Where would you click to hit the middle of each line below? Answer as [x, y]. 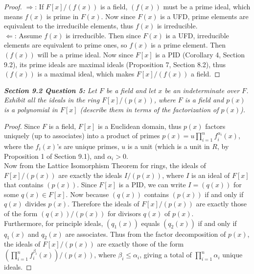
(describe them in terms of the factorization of [149, 109]
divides [35, 204]
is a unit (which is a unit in [169, 146]
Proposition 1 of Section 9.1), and [55, 156]
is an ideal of [211, 175]
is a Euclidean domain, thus [140, 126]
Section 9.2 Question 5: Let [50, 90]
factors [215, 126]
